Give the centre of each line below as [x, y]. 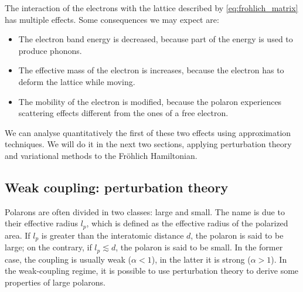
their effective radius [41, 223]
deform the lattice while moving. [77, 81]
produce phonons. [50, 50]
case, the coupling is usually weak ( [68, 259]
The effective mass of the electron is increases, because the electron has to [151, 70]
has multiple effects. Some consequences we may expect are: [112, 19]
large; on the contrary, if [48, 247]
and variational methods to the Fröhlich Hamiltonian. [101, 155]
